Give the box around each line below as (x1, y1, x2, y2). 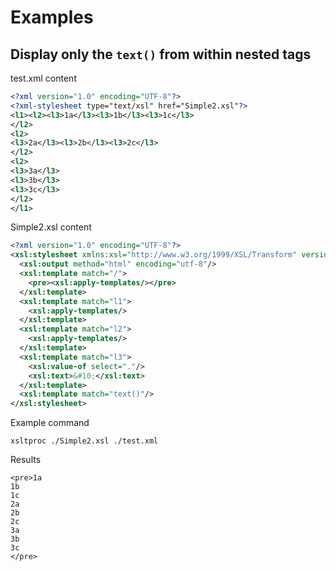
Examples (10, 6, 94, 29)
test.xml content (10, 72, 77, 84)
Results (10, 454, 42, 466)
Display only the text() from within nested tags (10, 46, 312, 63)
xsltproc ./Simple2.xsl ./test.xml (10, 436, 159, 446)
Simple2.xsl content (10, 221, 92, 233)
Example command (10, 417, 90, 429)
